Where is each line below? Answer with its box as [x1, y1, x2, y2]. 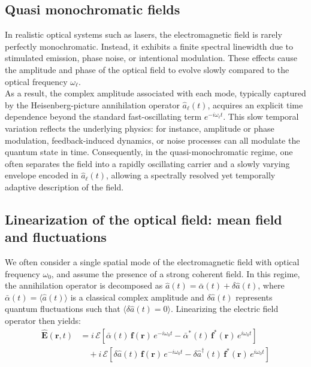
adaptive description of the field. [5, 180, 124, 193]
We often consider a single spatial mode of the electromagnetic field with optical [5, 256, 300, 268]
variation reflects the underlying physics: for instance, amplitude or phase [5, 122, 274, 134]
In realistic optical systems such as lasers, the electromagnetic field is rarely [5, 28, 282, 41]
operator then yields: [5, 314, 81, 327]
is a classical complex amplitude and [70, 290, 204, 303]
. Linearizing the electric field [171, 302, 279, 315]
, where [258, 279, 285, 292]
